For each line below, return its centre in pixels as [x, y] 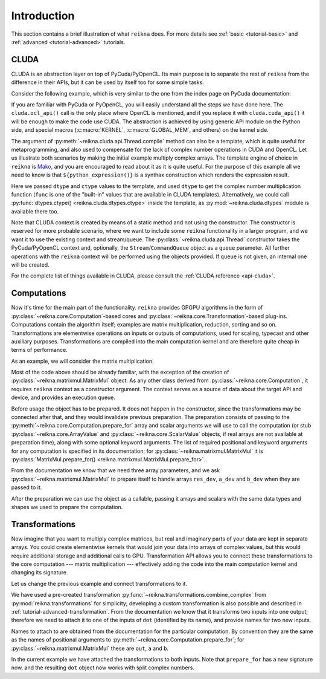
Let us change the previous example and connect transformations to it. [99, 583]
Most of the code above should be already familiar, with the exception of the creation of [120, 372]
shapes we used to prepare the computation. [67, 507]
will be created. [30, 265]
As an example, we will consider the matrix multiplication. [82, 361]
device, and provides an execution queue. [63, 398]
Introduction [43, 16]
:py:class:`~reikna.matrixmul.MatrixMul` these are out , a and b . [90, 648]
